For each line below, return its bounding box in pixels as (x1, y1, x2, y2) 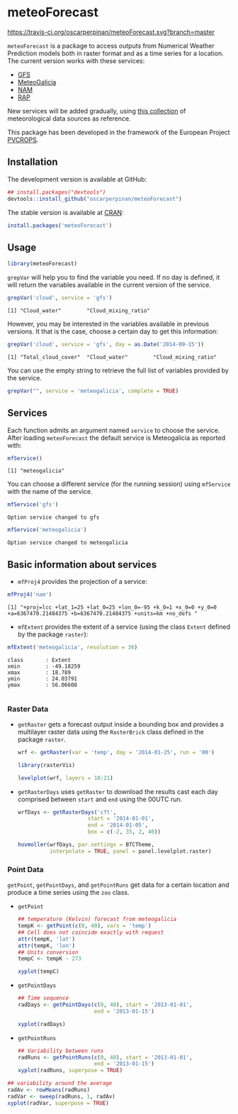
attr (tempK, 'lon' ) (17, 942, 76, 949)
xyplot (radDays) (17, 1020, 66, 1027)
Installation (7, 156, 58, 168)
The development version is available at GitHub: (7, 175, 147, 183)
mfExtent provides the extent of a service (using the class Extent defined (17, 622, 230, 631)
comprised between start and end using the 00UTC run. (17, 795, 183, 803)
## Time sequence (17, 995, 69, 1002)
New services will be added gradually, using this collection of (7, 106, 186, 115)
